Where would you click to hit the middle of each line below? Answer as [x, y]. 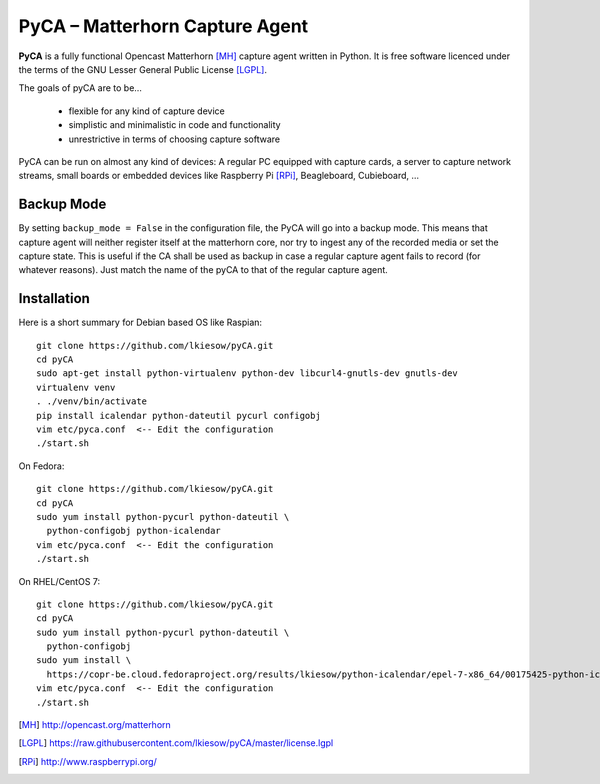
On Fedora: [41, 466]
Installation [54, 298]
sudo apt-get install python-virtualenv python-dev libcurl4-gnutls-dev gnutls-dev [247, 373]
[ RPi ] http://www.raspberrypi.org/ [87, 761]
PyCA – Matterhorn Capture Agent [163, 26]
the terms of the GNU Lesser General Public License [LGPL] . [143, 69]
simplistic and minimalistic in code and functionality [174, 125]
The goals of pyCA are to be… [80, 88]
